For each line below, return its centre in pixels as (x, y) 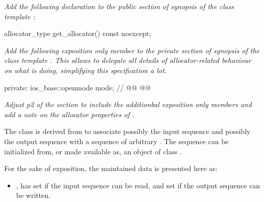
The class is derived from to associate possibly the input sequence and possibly (127, 131)
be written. (33, 195)
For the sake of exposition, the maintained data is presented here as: (111, 168)
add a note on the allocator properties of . (69, 114)
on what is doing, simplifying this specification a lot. (85, 70)
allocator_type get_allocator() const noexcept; (78, 33)
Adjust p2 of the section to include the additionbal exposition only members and (128, 104)
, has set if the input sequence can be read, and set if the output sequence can (138, 185)
